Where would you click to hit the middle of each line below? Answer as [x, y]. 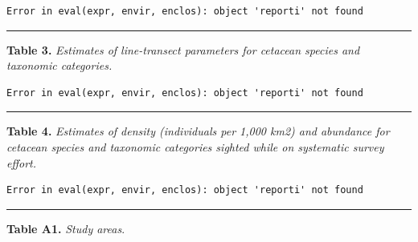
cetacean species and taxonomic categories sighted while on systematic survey [195, 146]
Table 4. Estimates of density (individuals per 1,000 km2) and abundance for [198, 131]
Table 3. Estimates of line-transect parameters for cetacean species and [183, 49]
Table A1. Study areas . [66, 228]
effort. [22, 162]
